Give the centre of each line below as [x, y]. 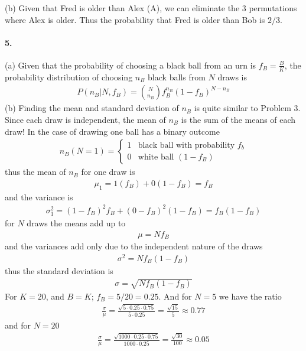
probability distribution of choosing [69, 77]
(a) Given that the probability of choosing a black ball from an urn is [131, 65]
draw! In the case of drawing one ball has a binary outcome [112, 131]
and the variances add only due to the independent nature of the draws [134, 246]
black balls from [177, 77]
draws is [232, 77]
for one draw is [108, 172]
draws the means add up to [76, 222]
